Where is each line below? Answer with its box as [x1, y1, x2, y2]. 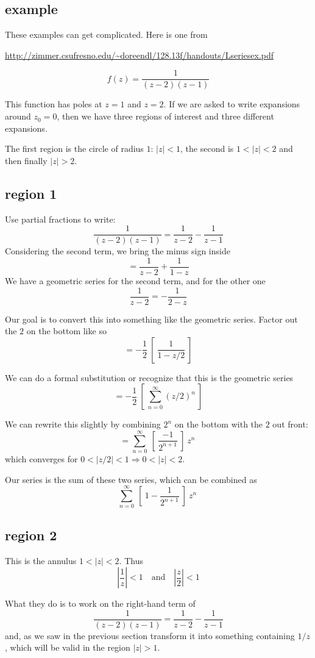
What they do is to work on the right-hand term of [5, 597, 196, 610]
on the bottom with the [174, 418, 263, 431]
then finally [5, 154, 48, 166]
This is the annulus [5, 554, 77, 567]
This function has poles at [5, 98, 102, 110]
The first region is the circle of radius [5, 142, 144, 155]
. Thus [119, 554, 143, 567]
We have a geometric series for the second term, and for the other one [5, 274, 266, 287]
